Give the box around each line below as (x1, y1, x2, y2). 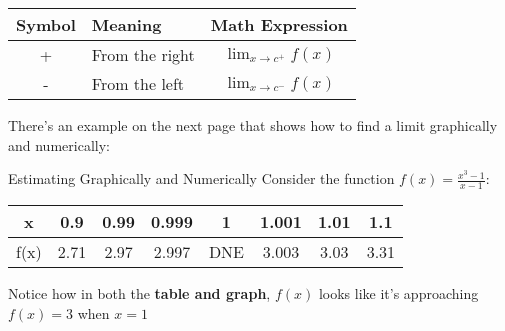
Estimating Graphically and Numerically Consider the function (8, 168, 395, 189)
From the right (91, 43, 195, 66)
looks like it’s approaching (318, 283, 479, 304)
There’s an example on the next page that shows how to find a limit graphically (8, 115, 498, 135)
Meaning (91, 13, 162, 36)
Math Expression (210, 13, 348, 36)
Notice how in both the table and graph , (8, 283, 271, 304)
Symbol (16, 13, 76, 36)
